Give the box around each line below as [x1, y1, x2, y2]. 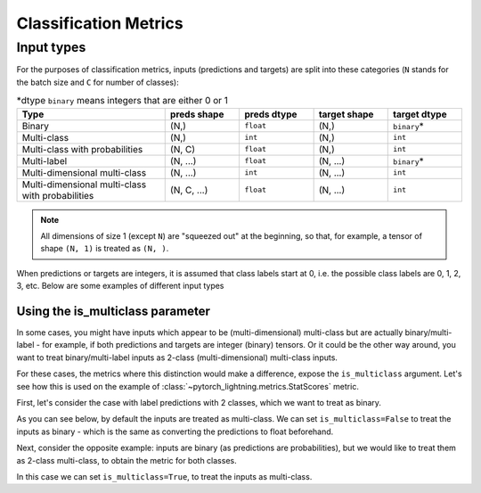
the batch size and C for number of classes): [16, 77, 179, 87]
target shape [318, 108, 374, 120]
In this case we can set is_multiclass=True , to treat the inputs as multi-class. [16, 471, 313, 481]
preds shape [169, 108, 224, 120]
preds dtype [244, 108, 298, 120]
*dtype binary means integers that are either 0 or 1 [16, 94, 229, 107]
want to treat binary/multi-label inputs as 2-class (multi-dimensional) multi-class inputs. [16, 352, 338, 363]
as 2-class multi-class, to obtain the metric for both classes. [16, 455, 237, 465]
